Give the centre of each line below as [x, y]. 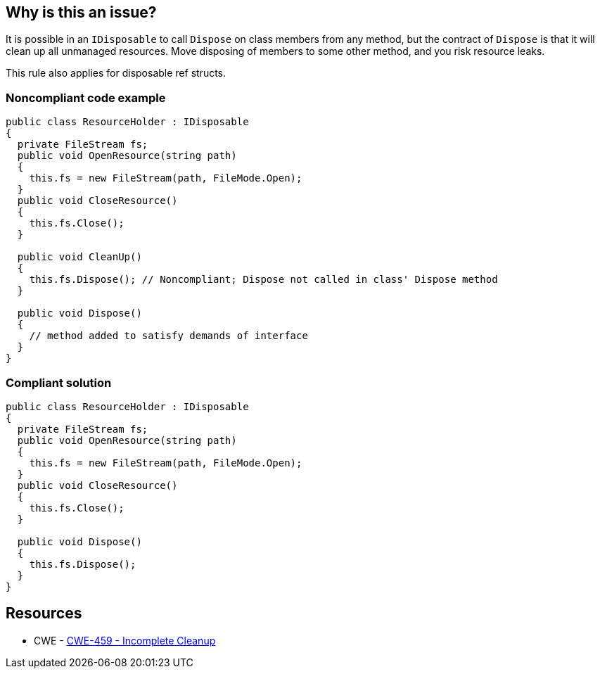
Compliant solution [59, 382]
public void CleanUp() [79, 257]
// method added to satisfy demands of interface [168, 336]
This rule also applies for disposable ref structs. [116, 73]
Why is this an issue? [81, 12]
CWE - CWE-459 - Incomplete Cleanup [125, 640]
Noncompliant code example [86, 97]
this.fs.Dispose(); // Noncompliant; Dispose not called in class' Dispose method [263, 280]
